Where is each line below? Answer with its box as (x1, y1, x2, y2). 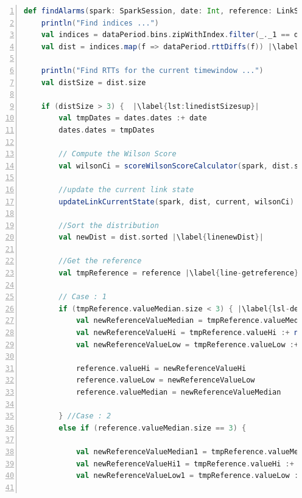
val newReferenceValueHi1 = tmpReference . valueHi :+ (75, 459, 294, 468)
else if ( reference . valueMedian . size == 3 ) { (58, 423, 247, 432)
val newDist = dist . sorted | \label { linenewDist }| (58, 233, 264, 242)
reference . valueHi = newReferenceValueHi (75, 364, 247, 373)
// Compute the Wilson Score (58, 150, 177, 159)
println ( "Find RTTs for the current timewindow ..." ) (41, 66, 264, 75)
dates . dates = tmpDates (58, 125, 155, 134)
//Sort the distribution (58, 221, 159, 230)
